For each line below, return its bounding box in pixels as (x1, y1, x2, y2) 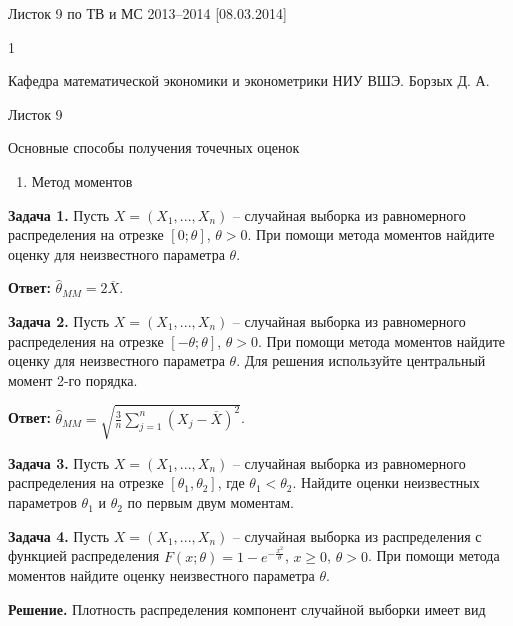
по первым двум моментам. (127, 492, 294, 513)
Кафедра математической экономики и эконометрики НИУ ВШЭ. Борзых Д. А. (8, 70, 490, 91)
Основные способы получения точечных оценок (8, 137, 300, 158)
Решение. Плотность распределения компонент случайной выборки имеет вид (8, 598, 486, 619)
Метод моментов (31, 170, 133, 191)
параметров (8, 492, 77, 513)
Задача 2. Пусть (8, 310, 110, 331)
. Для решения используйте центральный (236, 350, 486, 371)
